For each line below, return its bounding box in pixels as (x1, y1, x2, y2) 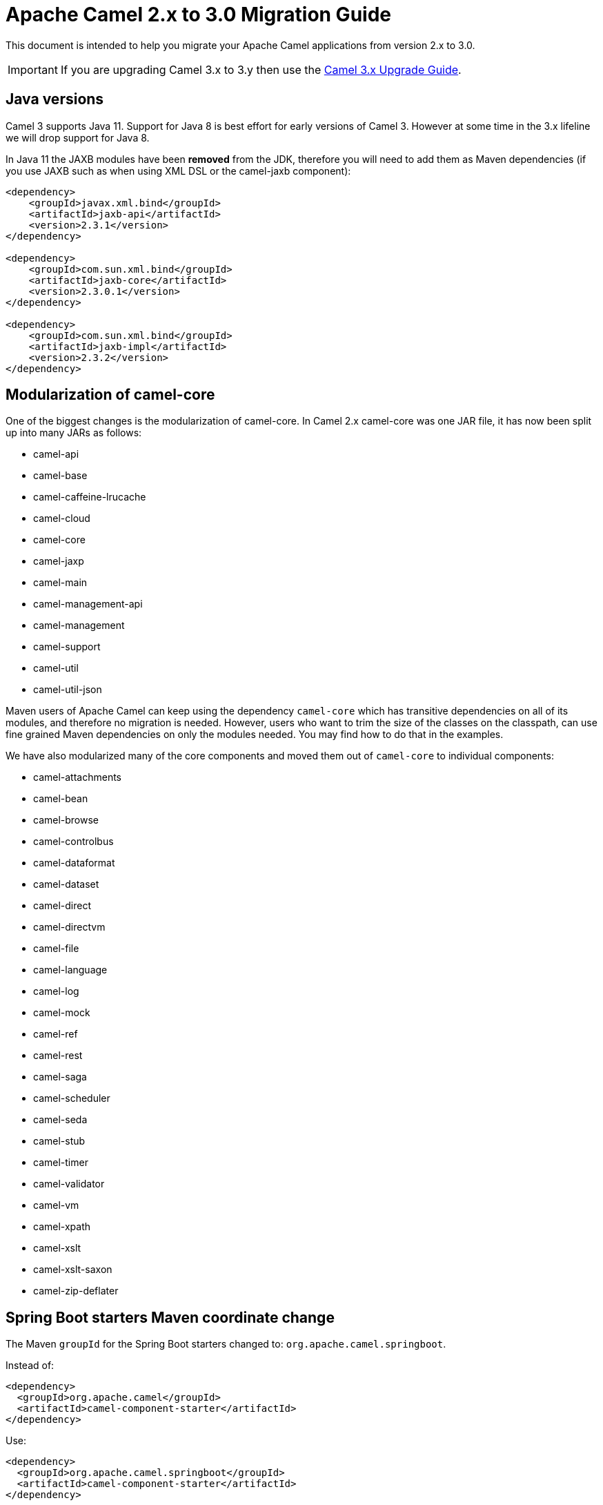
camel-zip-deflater (33, 1285, 119, 1297)
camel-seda (33, 1114, 88, 1126)
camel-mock (33, 1007, 90, 1019)
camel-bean (33, 793, 88, 805)
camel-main (33, 576, 88, 589)
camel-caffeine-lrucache (33, 491, 146, 503)
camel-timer (33, 1156, 88, 1169)
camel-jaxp (33, 555, 84, 567)
